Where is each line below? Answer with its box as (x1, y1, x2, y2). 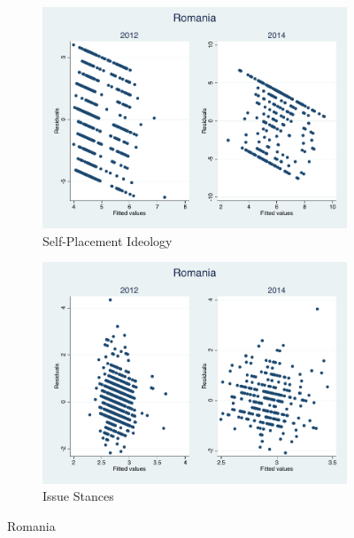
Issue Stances (42, 487, 114, 505)
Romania (7, 516, 56, 534)
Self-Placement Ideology (42, 231, 173, 250)
